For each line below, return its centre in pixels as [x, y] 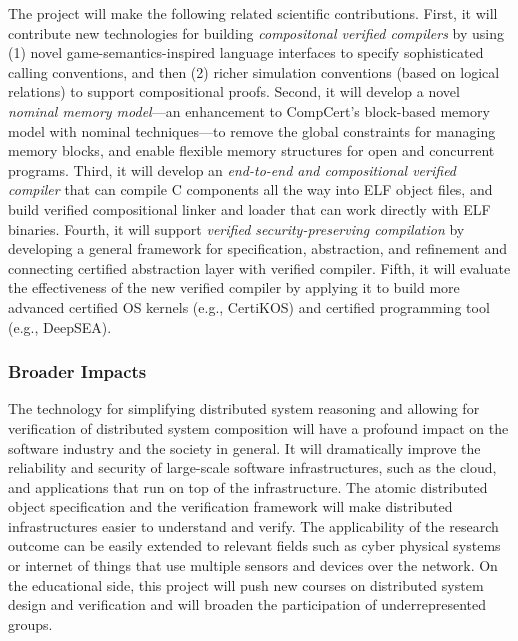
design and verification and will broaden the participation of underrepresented [247, 604]
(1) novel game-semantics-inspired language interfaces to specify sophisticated [246, 52]
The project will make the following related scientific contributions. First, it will [253, 13]
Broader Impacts [77, 371]
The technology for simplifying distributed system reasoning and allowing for [244, 408]
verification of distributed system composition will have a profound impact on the [258, 427]
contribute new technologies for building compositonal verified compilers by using [256, 32]
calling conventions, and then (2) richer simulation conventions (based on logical [254, 71]
